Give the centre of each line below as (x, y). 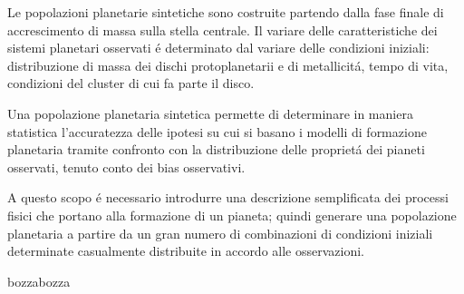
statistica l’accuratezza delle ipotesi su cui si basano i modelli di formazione (217, 131)
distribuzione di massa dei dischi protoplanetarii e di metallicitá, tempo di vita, (228, 65)
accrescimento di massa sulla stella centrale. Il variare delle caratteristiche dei (222, 29)
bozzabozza (39, 281)
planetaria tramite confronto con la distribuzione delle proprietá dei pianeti (216, 149)
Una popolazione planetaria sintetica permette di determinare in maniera (210, 113)
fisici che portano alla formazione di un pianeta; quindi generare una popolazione (232, 215)
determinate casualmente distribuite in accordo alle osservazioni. (186, 251)
